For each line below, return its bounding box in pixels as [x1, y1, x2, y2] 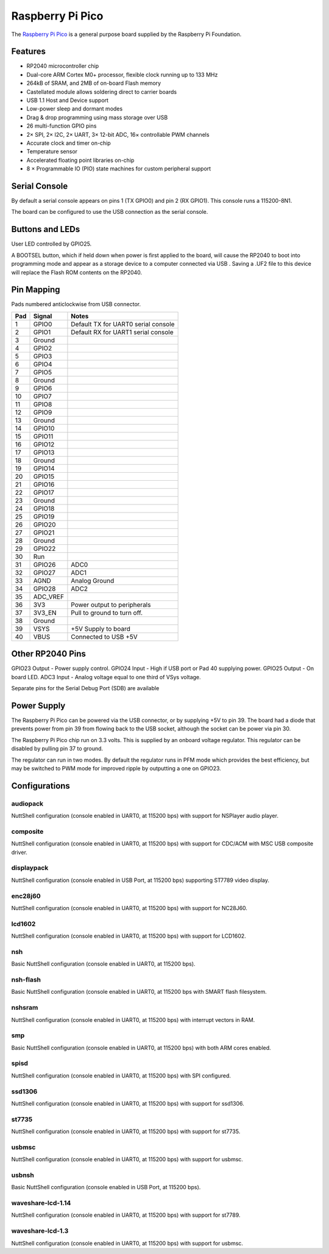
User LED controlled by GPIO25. [11, 240, 92, 247]
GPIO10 [33, 424, 55, 432]
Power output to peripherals [71, 600, 151, 609]
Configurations [11, 781, 70, 791]
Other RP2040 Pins [11, 649, 87, 659]
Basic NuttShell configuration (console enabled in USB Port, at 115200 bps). [11, 1184, 201, 1191]
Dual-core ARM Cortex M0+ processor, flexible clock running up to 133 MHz [26, 71, 218, 78]
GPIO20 [33, 520, 56, 528]
